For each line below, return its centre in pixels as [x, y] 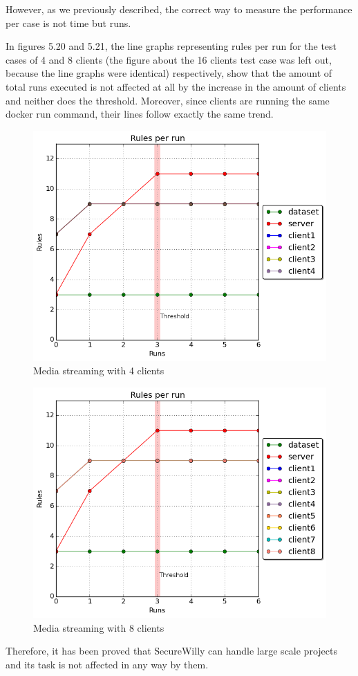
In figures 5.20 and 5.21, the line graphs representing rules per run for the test [171, 46]
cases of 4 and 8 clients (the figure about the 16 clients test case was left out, [169, 59]
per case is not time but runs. [68, 22]
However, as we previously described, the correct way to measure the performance [179, 9]
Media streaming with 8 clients [99, 627]
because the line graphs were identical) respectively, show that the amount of [169, 73]
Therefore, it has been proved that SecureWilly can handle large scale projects [171, 651]
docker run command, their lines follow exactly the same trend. [140, 114]
